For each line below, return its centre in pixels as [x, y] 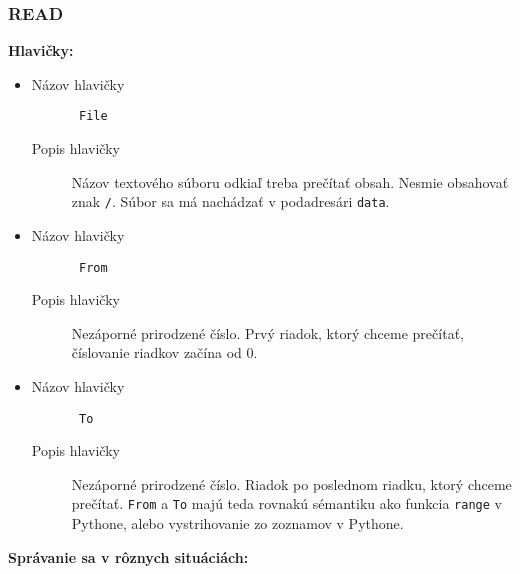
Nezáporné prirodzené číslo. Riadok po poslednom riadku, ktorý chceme [291, 483]
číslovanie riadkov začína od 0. [164, 352]
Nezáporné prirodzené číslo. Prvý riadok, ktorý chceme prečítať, [267, 332]
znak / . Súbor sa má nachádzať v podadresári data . [230, 201]
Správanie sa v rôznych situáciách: [128, 556]
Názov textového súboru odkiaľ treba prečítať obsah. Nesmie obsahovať [290, 181]
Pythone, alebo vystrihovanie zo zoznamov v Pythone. [237, 523]
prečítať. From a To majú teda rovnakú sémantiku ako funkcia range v [286, 503]
